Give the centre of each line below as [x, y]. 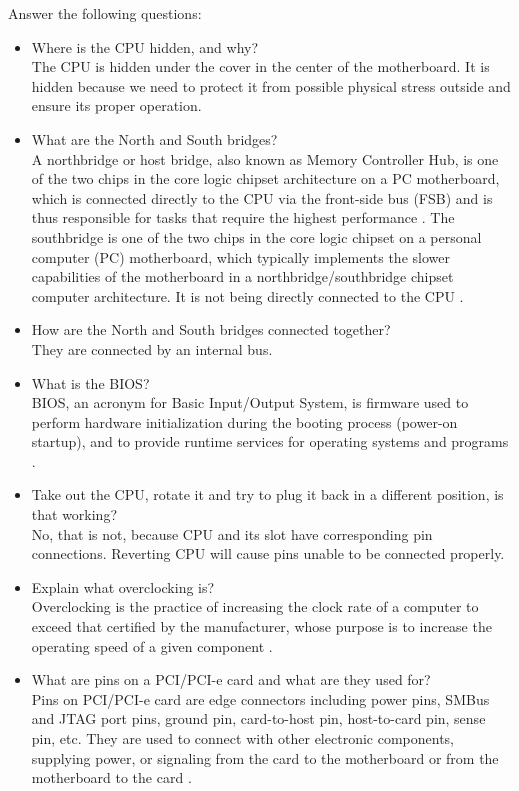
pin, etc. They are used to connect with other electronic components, [242, 738]
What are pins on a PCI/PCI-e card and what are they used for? [231, 679]
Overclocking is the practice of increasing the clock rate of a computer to [255, 606]
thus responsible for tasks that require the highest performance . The [243, 217]
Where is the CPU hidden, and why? [145, 46]
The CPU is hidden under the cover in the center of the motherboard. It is [260, 66]
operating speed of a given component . [152, 645]
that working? [74, 514]
